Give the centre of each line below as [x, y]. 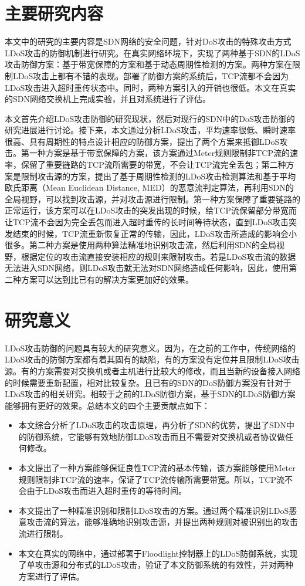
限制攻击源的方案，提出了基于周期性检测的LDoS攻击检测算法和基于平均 [158, 176]
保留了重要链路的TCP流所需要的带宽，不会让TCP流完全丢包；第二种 [153, 165]
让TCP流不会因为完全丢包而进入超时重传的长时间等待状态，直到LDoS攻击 [147, 222]
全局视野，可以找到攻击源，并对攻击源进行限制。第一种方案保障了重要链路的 [152, 199]
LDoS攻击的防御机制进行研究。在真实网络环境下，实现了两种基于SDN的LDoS [152, 52]
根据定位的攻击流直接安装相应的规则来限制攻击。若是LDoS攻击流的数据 [158, 256]
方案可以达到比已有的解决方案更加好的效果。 [107, 279]
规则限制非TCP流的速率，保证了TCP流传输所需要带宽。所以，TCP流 [152, 479]
